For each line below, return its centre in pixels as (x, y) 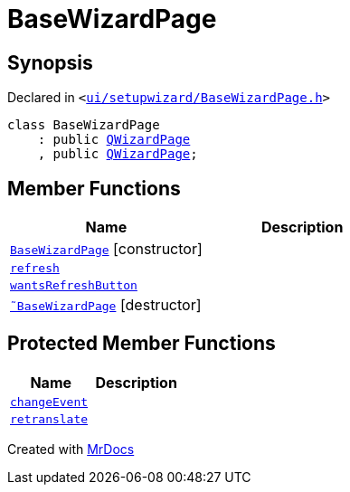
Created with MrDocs (71, 449)
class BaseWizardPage (84, 125)
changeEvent (49, 402)
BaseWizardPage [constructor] (106, 249)
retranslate (49, 419)
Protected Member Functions (142, 344)
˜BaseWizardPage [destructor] (106, 305)
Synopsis (50, 62)
